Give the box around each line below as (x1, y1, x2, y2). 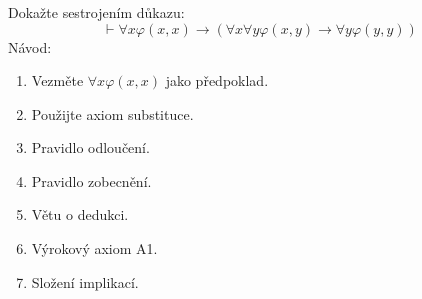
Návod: (8, 36, 52, 57)
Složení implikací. (31, 271, 139, 292)
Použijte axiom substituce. (31, 103, 194, 124)
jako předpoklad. (165, 70, 269, 91)
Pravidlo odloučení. (31, 137, 150, 158)
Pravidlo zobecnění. (31, 170, 152, 191)
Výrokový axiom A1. (31, 238, 158, 259)
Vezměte (31, 70, 84, 91)
